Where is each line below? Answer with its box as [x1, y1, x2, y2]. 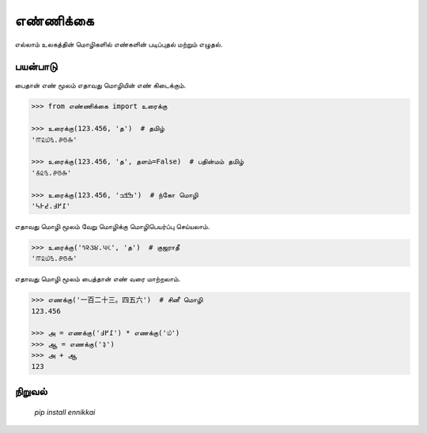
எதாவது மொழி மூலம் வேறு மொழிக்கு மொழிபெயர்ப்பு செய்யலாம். [14, 221, 210, 231]
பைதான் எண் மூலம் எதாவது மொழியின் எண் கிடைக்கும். [14, 81, 187, 90]
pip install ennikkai [34, 407, 96, 416]
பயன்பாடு [14, 60, 58, 73]
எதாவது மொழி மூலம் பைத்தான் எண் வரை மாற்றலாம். [14, 274, 181, 284]
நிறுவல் [14, 385, 47, 398]
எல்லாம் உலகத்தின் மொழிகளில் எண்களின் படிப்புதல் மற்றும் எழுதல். [14, 40, 223, 49]
